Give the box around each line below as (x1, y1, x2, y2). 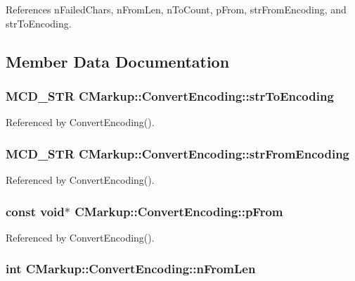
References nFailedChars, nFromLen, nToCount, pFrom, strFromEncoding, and (6, 2, 347, 16)
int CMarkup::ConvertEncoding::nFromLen (6, 260, 256, 277)
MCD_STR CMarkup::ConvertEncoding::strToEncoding (6, 87, 334, 104)
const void (6, 202, 65, 220)
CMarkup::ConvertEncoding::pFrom (75, 202, 283, 220)
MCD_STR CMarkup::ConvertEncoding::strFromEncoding (6, 144, 350, 162)
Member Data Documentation (6, 50, 230, 72)
